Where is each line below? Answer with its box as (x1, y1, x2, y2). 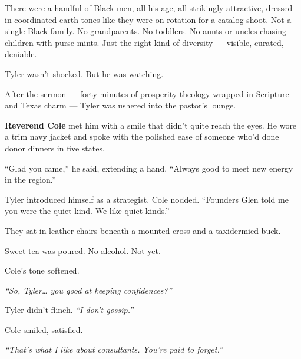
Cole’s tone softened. (5, 264, 80, 276)
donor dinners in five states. (5, 141, 105, 154)
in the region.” (5, 173, 56, 186)
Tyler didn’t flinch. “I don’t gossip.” (5, 304, 134, 316)
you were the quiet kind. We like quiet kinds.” (5, 205, 170, 217)
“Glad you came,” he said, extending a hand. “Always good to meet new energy (5, 162, 293, 174)
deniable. (5, 48, 37, 60)
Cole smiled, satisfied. (5, 323, 83, 335)
